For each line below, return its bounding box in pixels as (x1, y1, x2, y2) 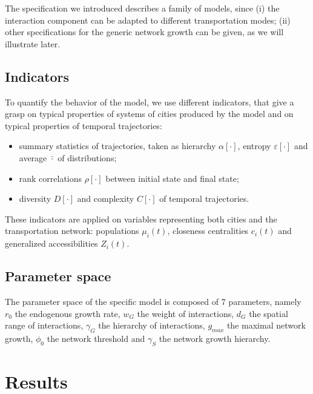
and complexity (77, 192, 134, 205)
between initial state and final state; (105, 172, 239, 184)
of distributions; (58, 151, 117, 164)
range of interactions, (5, 319, 84, 332)
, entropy (237, 139, 271, 152)
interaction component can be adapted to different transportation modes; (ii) (5, 13, 291, 26)
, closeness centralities (167, 224, 249, 237)
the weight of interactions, (137, 307, 234, 319)
